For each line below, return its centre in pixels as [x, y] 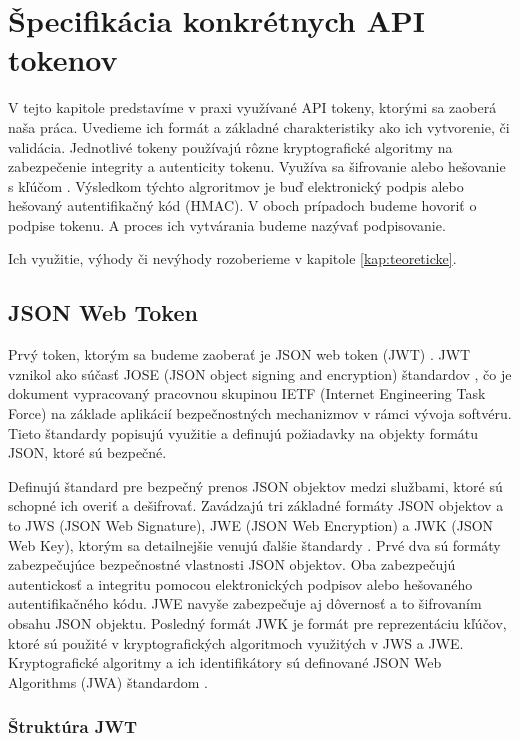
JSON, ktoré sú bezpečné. [87, 452]
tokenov [63, 59]
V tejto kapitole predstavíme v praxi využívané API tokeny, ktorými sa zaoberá [252, 107]
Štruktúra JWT [73, 726]
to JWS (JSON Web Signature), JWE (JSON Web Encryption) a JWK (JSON [251, 525]
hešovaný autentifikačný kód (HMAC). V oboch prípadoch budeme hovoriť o [242, 205]
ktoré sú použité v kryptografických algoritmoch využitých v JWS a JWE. [236, 642]
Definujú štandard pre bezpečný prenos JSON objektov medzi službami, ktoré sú [255, 485]
